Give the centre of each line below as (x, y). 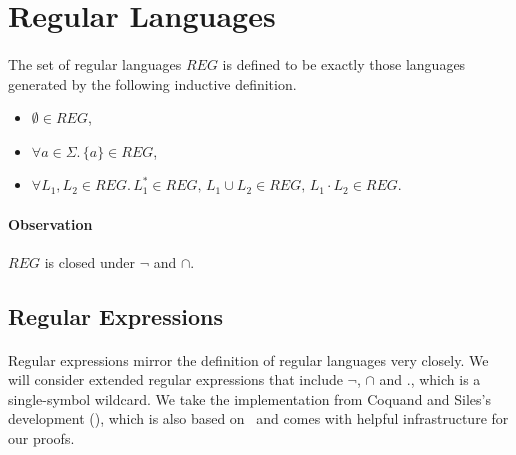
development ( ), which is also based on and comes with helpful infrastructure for (258, 418)
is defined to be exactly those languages (344, 63)
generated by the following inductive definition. (152, 83)
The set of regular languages (95, 63)
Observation (50, 223)
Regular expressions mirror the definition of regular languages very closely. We (248, 359)
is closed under (90, 261)
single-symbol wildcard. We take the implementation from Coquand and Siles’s (250, 398)
